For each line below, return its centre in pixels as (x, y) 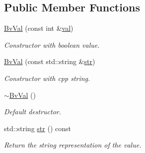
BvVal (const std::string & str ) (50, 61)
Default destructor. (33, 112)
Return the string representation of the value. (73, 145)
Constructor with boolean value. (52, 44)
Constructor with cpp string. (47, 78)
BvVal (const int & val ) (39, 28)
